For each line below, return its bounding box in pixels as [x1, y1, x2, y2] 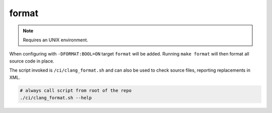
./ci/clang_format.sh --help [20, 95, 92, 100]
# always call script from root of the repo [20, 88, 132, 93]
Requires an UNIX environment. [23, 37, 88, 43]
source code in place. [9, 58, 54, 64]
